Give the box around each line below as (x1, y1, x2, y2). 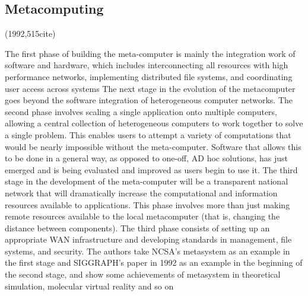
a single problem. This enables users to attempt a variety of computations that (5, 128, 291, 141)
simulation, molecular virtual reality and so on (5, 279, 174, 292)
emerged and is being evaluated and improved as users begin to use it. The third (5, 163, 298, 176)
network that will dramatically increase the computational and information (5, 186, 278, 199)
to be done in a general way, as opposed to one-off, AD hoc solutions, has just (5, 152, 288, 164)
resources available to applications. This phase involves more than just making (5, 198, 290, 211)
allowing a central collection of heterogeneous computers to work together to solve (5, 117, 303, 129)
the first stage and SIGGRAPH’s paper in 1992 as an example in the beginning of (5, 256, 303, 269)
